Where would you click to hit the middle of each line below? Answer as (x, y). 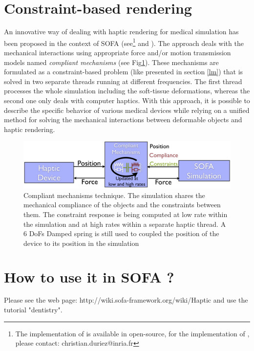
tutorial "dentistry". (33, 310)
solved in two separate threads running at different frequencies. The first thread (123, 81)
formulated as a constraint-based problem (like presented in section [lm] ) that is (124, 72)
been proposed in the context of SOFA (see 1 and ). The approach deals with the (124, 42)
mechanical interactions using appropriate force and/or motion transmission (117, 52)
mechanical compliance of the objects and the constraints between (122, 205)
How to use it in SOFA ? (89, 276)
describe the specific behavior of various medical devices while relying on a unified (127, 110)
